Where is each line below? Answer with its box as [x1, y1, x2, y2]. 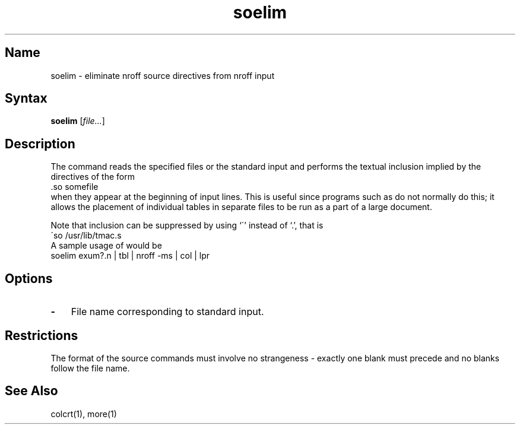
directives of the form [50, 171, 135, 182]
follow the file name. [50, 363, 130, 373]
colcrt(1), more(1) [50, 408, 117, 419]
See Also [5, 383, 58, 399]
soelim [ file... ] [50, 116, 105, 126]
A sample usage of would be [50, 240, 162, 251]
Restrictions [5, 328, 78, 343]
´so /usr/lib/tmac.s [50, 230, 122, 241]
